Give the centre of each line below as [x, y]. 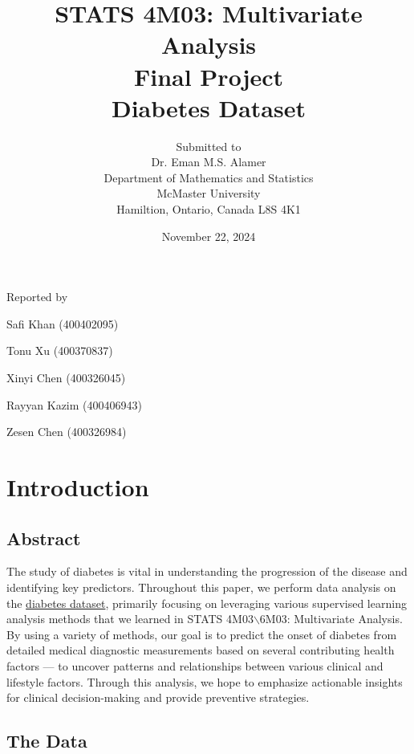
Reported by [37, 297]
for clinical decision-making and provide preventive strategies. [158, 697]
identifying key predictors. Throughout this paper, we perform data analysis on [201, 587]
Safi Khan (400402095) [63, 323]
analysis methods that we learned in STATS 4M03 [130, 619]
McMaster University [209, 193]
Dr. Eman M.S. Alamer [209, 162]
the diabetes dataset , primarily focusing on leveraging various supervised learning [207, 603]
